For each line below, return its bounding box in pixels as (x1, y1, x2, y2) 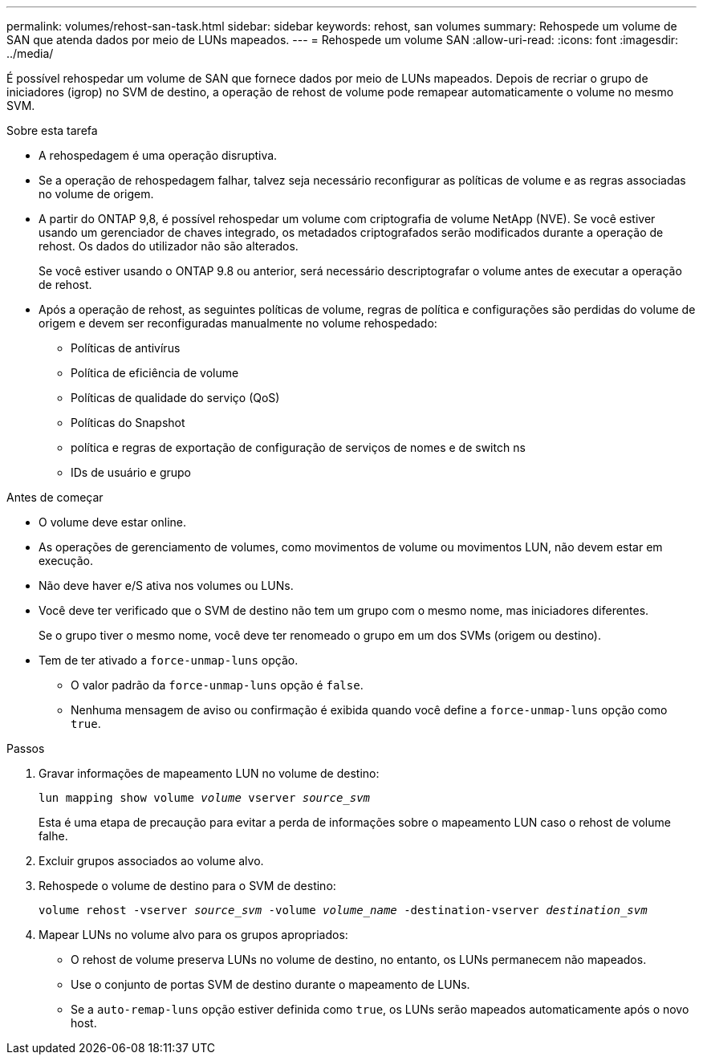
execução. (39, 554, 94, 567)
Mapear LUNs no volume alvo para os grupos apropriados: (39, 928, 348, 941)
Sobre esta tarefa (6, 124, 98, 137)
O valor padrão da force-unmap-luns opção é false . (71, 678, 364, 692)
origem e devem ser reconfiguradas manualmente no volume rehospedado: (39, 316, 437, 330)
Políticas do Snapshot (71, 416, 185, 429)
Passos (6, 742, 45, 755)
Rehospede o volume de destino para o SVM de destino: (39, 879, 336, 892)
